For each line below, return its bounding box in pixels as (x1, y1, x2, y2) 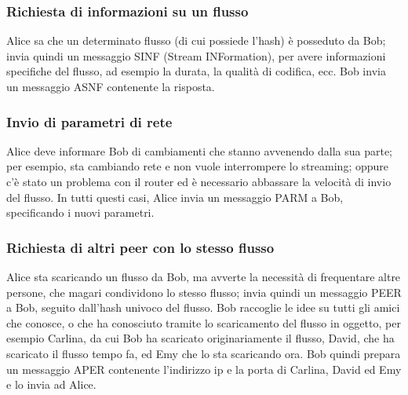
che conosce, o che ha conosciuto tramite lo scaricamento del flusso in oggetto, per (6, 314, 401, 331)
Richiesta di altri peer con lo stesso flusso (6, 237, 275, 257)
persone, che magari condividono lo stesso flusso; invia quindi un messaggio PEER (6, 283, 402, 300)
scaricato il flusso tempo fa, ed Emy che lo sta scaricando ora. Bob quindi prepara (6, 345, 401, 361)
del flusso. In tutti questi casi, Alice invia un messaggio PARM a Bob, (6, 188, 344, 205)
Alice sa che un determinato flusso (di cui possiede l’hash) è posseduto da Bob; (6, 32, 386, 49)
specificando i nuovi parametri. (6, 204, 155, 221)
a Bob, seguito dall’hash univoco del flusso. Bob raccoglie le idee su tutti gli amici (6, 299, 400, 316)
